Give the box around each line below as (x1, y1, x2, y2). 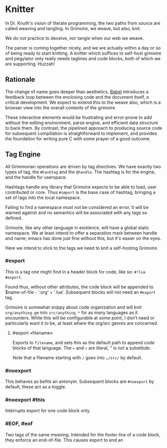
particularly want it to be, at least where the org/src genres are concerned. (5, 320, 159, 326)
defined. (5, 214, 22, 221)
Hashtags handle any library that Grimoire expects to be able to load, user (5, 184, 157, 190)
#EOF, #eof (5, 420, 33, 427)
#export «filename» (12, 330, 53, 336)
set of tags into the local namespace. (5, 194, 81, 200)
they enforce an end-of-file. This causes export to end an (5, 437, 124, 443)
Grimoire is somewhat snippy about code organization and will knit (5, 304, 142, 310)
